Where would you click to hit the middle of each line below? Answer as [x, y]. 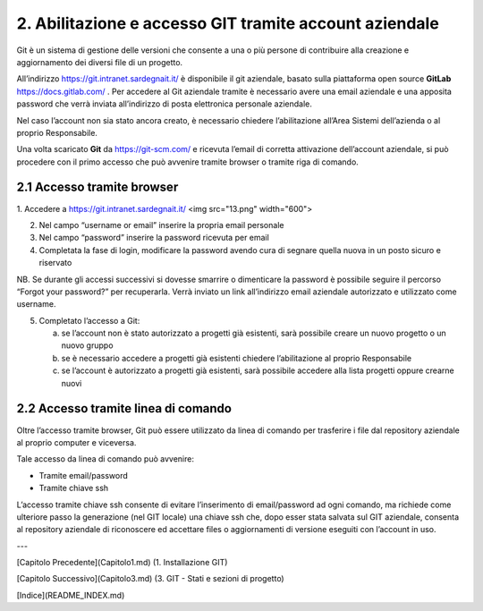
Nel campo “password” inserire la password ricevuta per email [154, 238]
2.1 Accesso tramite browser [97, 187]
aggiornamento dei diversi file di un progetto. [100, 62]
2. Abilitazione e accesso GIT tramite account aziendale [228, 23]
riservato [55, 263]
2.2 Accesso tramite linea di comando [124, 408]
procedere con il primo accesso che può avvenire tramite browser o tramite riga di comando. [188, 162]
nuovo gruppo [87, 345]
